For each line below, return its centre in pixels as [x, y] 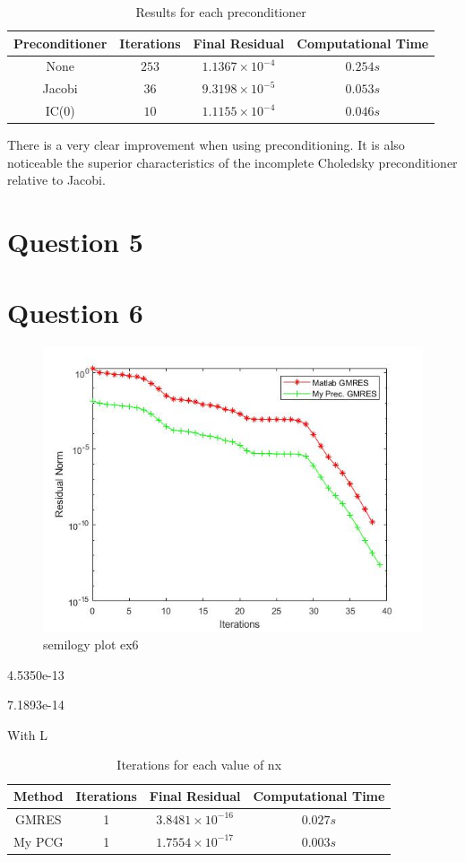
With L [27, 734]
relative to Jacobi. [56, 180]
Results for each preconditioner [221, 12]
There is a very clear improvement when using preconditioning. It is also [206, 145]
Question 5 [75, 242]
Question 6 [75, 312]
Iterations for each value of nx [199, 765]
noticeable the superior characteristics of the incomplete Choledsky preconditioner [232, 162]
